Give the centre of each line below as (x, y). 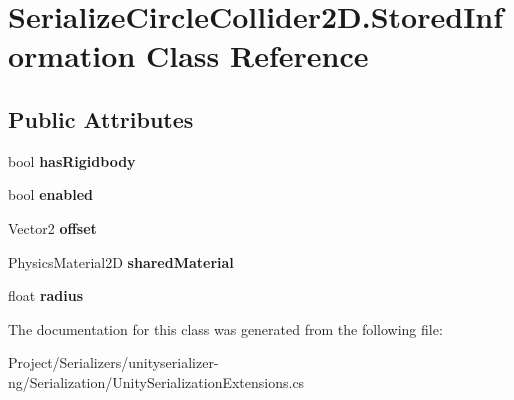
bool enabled (51, 194)
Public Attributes (101, 118)
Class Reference (257, 55)
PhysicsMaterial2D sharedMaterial (121, 261)
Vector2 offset (52, 227)
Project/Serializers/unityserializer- (113, 362)
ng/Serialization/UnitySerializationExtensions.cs (156, 381)
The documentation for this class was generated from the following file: (225, 328)
